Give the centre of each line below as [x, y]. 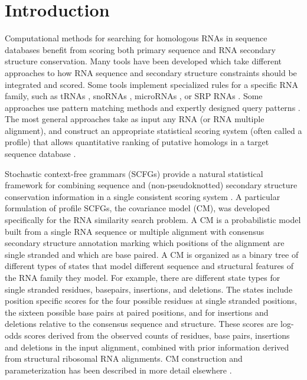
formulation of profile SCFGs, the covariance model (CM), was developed [137, 208]
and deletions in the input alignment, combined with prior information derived [147, 347]
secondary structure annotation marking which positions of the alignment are [145, 243]
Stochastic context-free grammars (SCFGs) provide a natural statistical [134, 173]
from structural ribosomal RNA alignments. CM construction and [124, 358]
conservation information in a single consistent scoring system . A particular [143, 196]
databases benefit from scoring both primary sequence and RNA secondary [140, 49]
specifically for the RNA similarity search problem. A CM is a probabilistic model [153, 220]
